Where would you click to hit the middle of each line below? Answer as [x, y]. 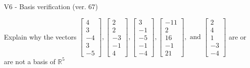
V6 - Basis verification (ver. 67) [51, 6]
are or [238, 36]
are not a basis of [30, 61]
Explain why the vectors [40, 36]
